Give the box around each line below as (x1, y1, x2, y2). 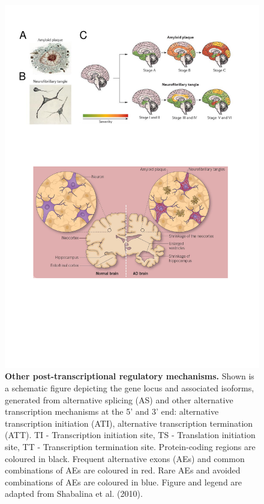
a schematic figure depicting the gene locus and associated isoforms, (5, 381, 254, 394)
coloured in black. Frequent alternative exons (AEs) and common (5, 452, 245, 464)
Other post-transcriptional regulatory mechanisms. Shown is (5, 370, 254, 382)
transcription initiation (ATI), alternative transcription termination (5, 417, 253, 429)
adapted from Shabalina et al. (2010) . (5, 487, 143, 500)
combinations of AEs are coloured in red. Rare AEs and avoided (5, 464, 241, 476)
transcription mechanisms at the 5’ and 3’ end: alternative (5, 405, 219, 418)
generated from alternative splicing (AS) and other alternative (5, 393, 233, 406)
